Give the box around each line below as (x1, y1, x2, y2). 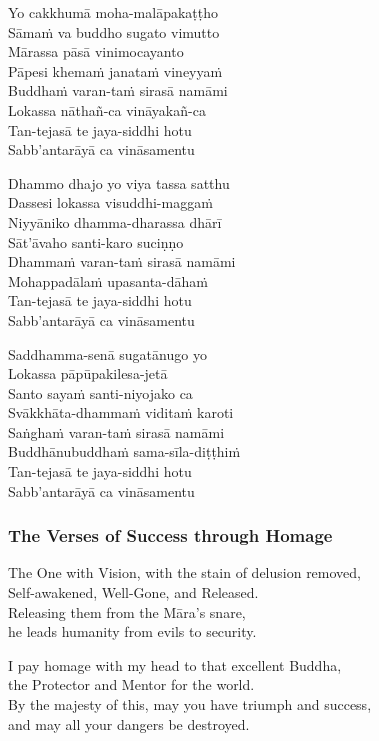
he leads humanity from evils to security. (8, 621, 257, 642)
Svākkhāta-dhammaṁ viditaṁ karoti (8, 402, 234, 423)
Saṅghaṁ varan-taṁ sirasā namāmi (8, 421, 225, 442)
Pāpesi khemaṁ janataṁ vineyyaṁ (8, 60, 223, 81)
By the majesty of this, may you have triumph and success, (8, 694, 372, 715)
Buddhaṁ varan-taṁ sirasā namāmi (8, 80, 228, 101)
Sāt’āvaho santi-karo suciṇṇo (8, 231, 184, 252)
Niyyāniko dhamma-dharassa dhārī (8, 211, 222, 232)
